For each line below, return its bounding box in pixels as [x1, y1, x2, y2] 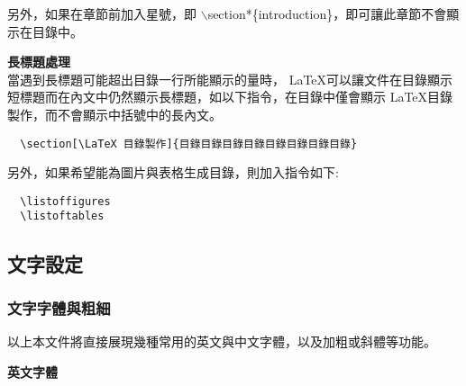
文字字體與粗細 [7, 296, 111, 319]
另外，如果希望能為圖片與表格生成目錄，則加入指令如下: [7, 163, 339, 182]
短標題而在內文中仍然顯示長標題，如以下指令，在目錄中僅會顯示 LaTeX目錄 [7, 87, 453, 106]
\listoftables [20, 210, 105, 223]
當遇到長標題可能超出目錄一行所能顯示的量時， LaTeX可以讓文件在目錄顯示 [7, 69, 453, 88]
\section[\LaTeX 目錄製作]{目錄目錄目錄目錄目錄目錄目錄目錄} [20, 137, 358, 150]
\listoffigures [20, 194, 111, 208]
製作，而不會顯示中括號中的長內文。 [7, 104, 222, 123]
